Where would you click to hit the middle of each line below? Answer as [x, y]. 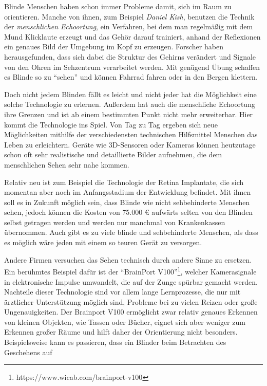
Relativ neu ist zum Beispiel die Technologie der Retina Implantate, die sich [124, 182]
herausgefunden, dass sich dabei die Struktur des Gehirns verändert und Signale [130, 56]
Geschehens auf [28, 352]
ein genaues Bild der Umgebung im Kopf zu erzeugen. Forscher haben [114, 47]
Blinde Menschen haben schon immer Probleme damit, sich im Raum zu [118, 6]
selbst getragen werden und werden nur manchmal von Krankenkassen [115, 222]
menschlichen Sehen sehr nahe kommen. [67, 164]
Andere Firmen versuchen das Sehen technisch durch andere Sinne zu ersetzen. [128, 259]
